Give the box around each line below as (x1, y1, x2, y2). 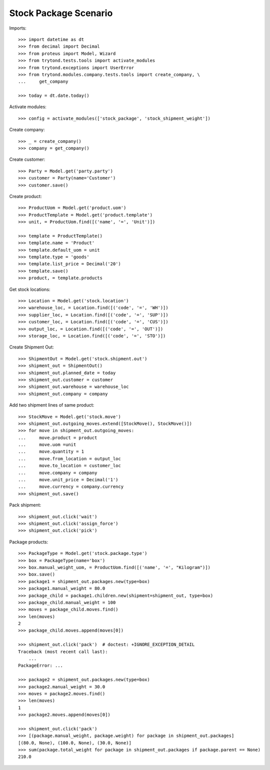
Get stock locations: (9, 286, 50, 292)
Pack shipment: (9, 502, 41, 508)
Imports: (9, 25, 27, 31)
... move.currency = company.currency (18, 484, 124, 490)
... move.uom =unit (18, 442, 76, 448)
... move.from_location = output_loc (18, 456, 121, 461)
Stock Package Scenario (9, 8, 113, 19)
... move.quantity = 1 (18, 449, 84, 455)
